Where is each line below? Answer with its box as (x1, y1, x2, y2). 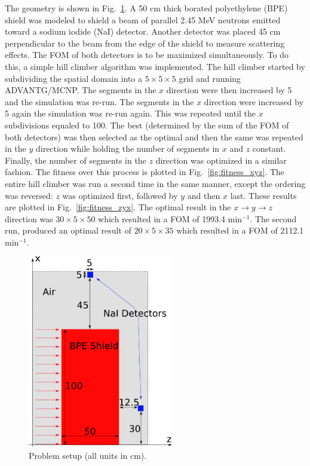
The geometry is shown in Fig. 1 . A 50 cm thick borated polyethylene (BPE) (5, 2, 288, 14)
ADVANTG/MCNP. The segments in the (5, 84, 156, 96)
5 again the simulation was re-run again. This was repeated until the (5, 107, 256, 119)
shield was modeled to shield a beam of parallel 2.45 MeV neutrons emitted (5, 13, 281, 26)
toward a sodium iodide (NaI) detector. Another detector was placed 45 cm (5, 25, 281, 38)
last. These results (230, 189, 297, 201)
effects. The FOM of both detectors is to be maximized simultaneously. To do (5, 48, 289, 61)
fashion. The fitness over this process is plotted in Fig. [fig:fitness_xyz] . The (5, 165, 285, 178)
